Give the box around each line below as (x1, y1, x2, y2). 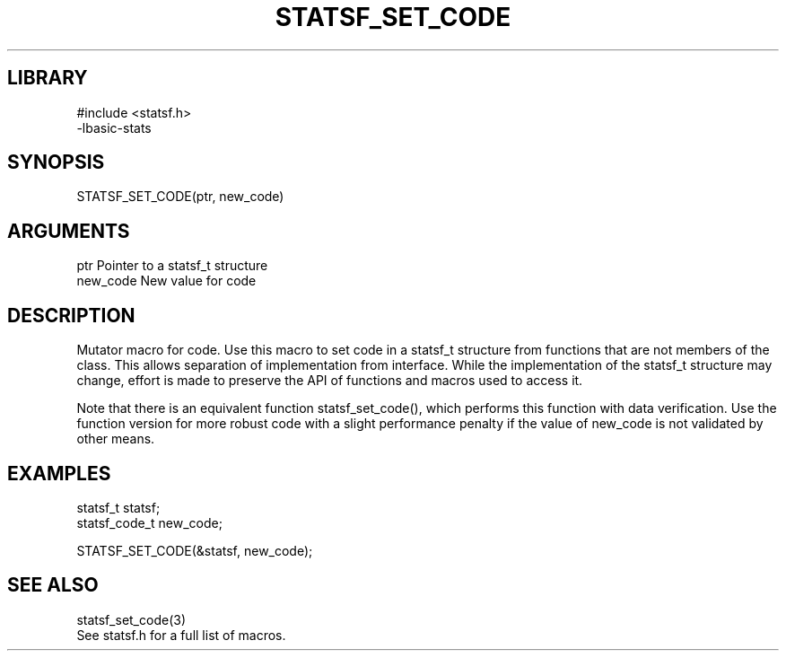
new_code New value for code (76, 273, 257, 289)
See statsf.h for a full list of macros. (76, 627, 286, 643)
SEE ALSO (7, 574, 99, 597)
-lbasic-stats (76, 119, 152, 136)
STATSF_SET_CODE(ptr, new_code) (76, 189, 284, 205)
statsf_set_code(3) (76, 611, 186, 627)
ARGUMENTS (7, 219, 130, 242)
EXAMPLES (7, 461, 111, 485)
